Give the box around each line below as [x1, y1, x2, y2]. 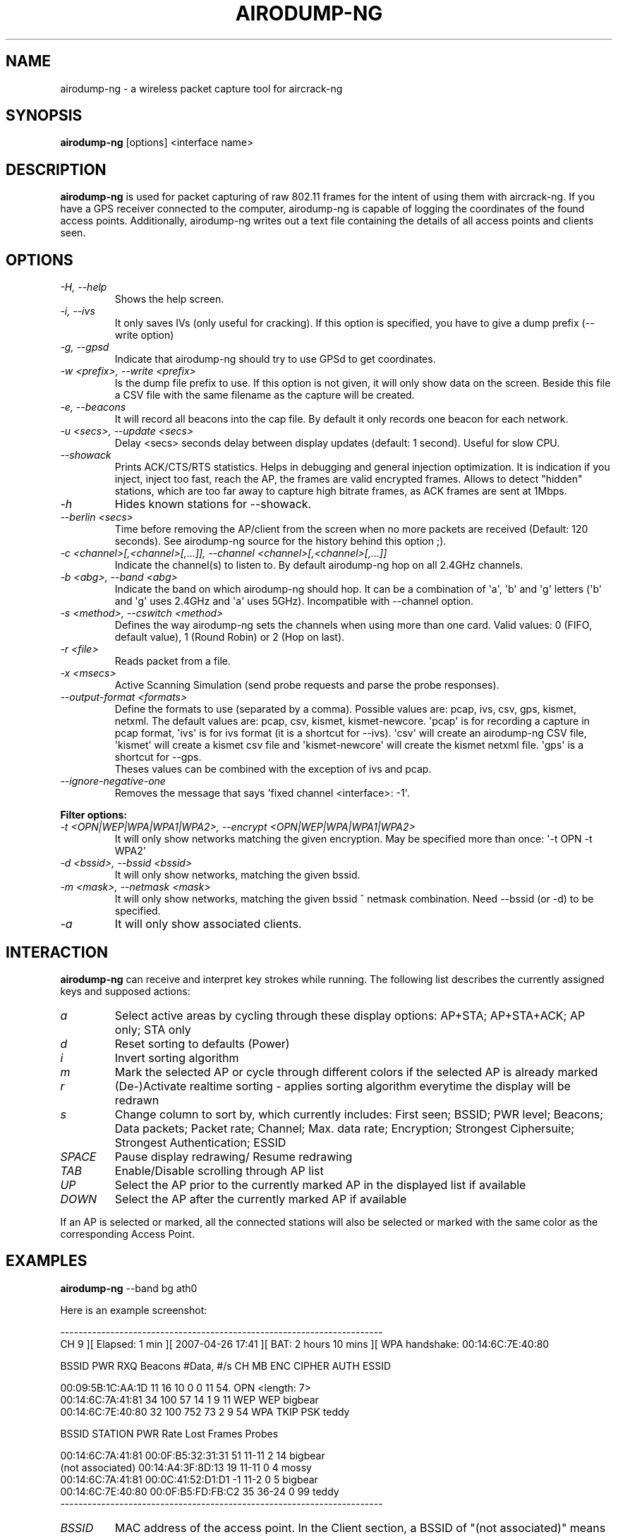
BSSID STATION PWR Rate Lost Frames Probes [60, 1427, 279, 1440]
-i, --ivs [60, 305, 95, 318]
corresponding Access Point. [60, 1227, 195, 1240]
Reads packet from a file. [114, 655, 231, 668]
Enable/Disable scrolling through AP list [114, 1163, 324, 1178]
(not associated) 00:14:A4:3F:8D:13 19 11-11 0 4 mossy [60, 1461, 312, 1473]
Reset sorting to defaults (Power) [114, 1036, 290, 1051]
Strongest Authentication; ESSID [114, 1135, 286, 1150]
